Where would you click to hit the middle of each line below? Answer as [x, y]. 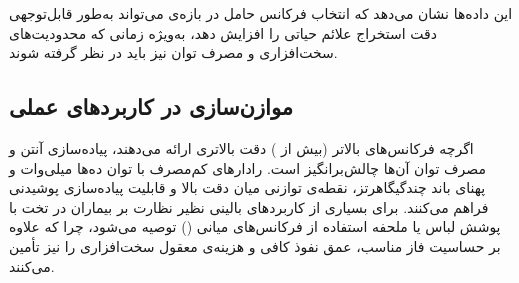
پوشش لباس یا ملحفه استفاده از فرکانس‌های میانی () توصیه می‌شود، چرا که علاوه [255, 226]
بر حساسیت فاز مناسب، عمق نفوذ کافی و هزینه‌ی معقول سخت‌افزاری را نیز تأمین [255, 245]
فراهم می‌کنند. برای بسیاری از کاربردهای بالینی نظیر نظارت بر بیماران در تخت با [249, 206]
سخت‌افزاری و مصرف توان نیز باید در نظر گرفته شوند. [173, 52]
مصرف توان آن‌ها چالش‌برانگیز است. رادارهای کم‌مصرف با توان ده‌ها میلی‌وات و [247, 167]
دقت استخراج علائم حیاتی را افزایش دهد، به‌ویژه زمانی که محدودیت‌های [223, 32]
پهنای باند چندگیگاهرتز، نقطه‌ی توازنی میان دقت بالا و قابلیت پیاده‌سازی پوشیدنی [247, 187]
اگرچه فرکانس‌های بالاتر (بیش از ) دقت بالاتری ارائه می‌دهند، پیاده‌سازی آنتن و [241, 147]
